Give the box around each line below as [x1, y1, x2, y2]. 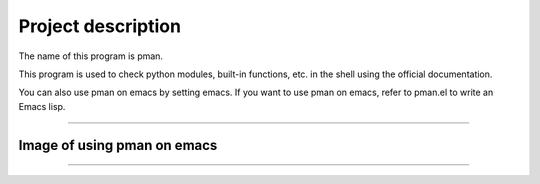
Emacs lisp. [18, 100, 66, 112]
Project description [18, 15, 182, 37]
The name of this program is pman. [18, 50, 164, 62]
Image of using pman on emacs [18, 136, 218, 154]
